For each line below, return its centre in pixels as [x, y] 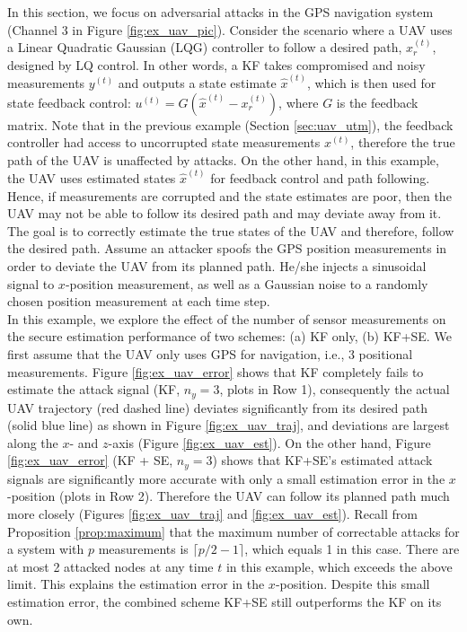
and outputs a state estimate [197, 83]
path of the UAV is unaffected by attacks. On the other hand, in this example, [223, 159]
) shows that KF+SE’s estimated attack [322, 460]
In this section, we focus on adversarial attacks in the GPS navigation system [220, 12]
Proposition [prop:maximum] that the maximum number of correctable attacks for [233, 531]
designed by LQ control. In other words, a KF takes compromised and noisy [216, 64]
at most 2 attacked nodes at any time [110, 566]
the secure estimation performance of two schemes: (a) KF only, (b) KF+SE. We [229, 336]
